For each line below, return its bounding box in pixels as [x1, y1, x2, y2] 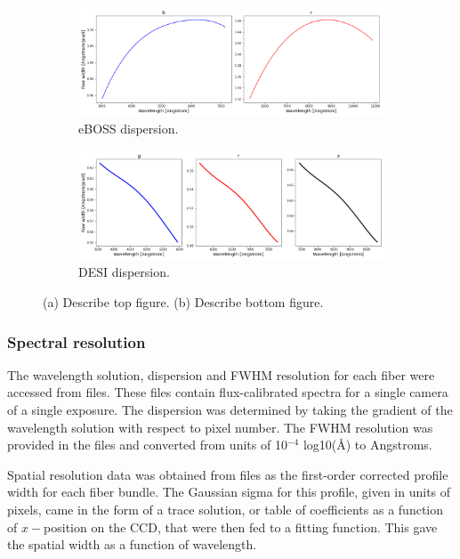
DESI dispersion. [78, 263, 170, 281]
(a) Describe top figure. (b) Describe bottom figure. [43, 293, 324, 312]
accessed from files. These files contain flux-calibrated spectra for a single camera [7, 383, 448, 401]
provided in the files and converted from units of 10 [7, 435, 287, 454]
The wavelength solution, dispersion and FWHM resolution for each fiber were [7, 365, 435, 384]
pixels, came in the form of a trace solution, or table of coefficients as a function [7, 500, 443, 519]
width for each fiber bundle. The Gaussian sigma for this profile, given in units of [7, 482, 451, 501]
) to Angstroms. [345, 435, 432, 454]
